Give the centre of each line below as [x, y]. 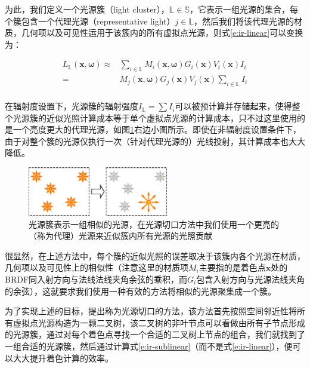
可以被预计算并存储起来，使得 [233, 106]
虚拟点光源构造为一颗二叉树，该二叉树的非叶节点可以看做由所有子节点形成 [159, 322]
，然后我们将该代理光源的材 [248, 21]
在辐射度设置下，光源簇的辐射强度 [72, 106]
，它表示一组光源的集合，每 [244, 9]
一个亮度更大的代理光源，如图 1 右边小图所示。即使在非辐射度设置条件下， [157, 129]
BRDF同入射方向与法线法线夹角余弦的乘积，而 [96, 279]
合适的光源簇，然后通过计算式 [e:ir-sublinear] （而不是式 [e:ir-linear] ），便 [157, 346]
